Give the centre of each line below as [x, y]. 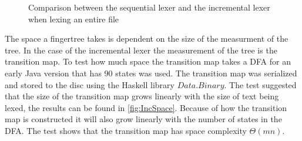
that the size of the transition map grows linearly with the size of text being [142, 96]
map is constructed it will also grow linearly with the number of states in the [143, 119]
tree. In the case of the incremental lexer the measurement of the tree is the [141, 50]
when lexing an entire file [74, 19]
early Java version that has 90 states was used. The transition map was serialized [151, 73]
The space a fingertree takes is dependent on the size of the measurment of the [147, 38]
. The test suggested [260, 84]
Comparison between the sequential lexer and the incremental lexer [149, 7]
